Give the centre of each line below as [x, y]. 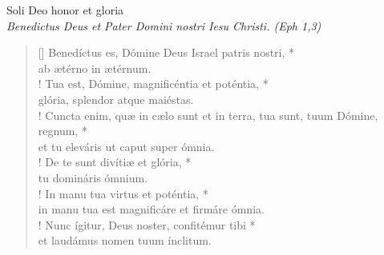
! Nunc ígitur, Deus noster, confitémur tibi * [147, 224]
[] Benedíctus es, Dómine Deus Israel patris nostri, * [166, 52]
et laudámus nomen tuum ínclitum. [125, 240]
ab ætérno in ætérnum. [95, 68]
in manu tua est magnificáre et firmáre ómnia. [151, 209]
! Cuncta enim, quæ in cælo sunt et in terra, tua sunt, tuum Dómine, [208, 115]
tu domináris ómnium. [93, 177]
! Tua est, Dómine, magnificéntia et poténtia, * [153, 84]
